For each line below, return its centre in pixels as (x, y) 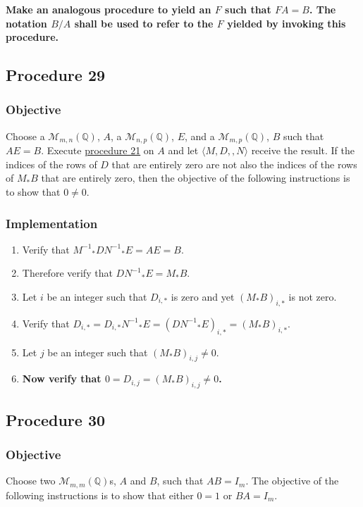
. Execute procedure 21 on (98, 150)
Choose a (25, 136)
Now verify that (62, 378)
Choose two (31, 481)
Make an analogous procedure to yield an (109, 9)
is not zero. (313, 297)
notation (26, 23)
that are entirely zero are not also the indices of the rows (234, 164)
